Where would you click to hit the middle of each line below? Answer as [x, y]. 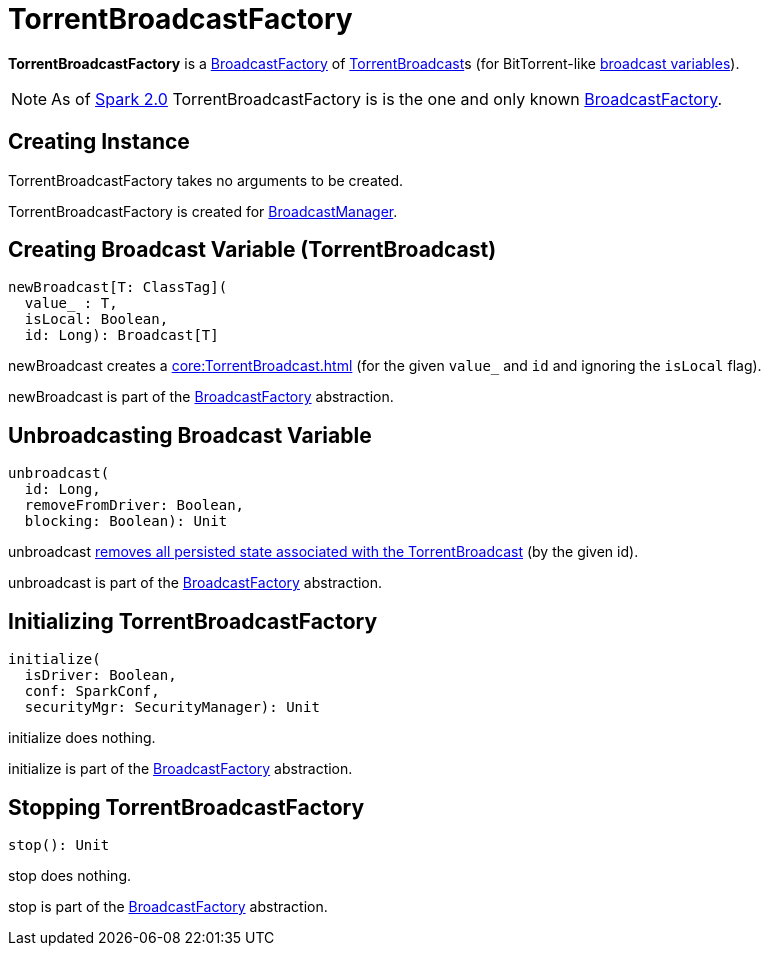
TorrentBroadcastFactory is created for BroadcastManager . [203, 211]
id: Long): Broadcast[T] [121, 335]
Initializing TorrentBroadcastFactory [193, 621]
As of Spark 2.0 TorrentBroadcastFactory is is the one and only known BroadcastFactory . [387, 98]
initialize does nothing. [82, 738]
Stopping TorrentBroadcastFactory [186, 807]
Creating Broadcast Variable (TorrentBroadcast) [252, 250]
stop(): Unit [59, 844]
